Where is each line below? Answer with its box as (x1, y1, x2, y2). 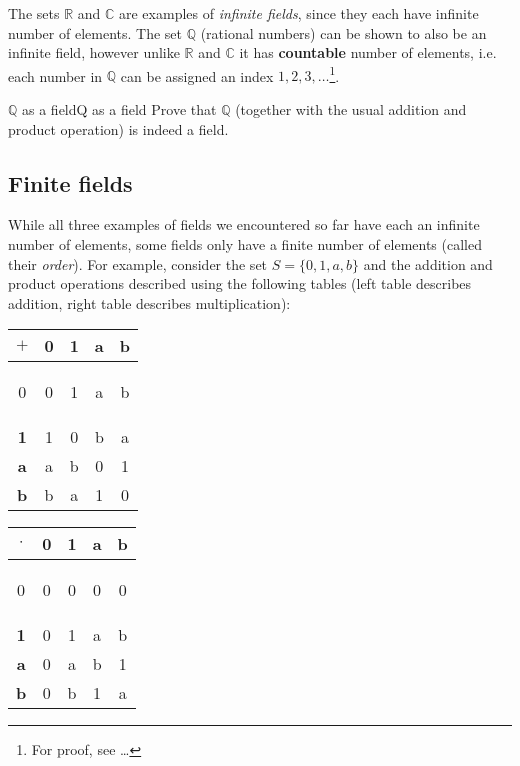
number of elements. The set (8, 22, 182, 43)
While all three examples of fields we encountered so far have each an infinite (8, 214, 480, 235)
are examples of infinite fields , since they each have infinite (119, 3, 479, 23)
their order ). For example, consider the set (8, 253, 268, 274)
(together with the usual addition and (235, 99, 467, 120)
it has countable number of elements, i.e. (239, 42, 497, 63)
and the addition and (363, 253, 493, 274)
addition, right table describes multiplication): (8, 292, 291, 313)
